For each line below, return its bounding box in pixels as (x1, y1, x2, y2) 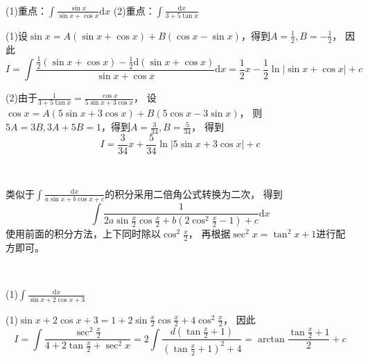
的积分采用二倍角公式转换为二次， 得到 (105, 186, 283, 201)
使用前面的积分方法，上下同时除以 (6, 226, 161, 241)
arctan (257, 334, 285, 344)
